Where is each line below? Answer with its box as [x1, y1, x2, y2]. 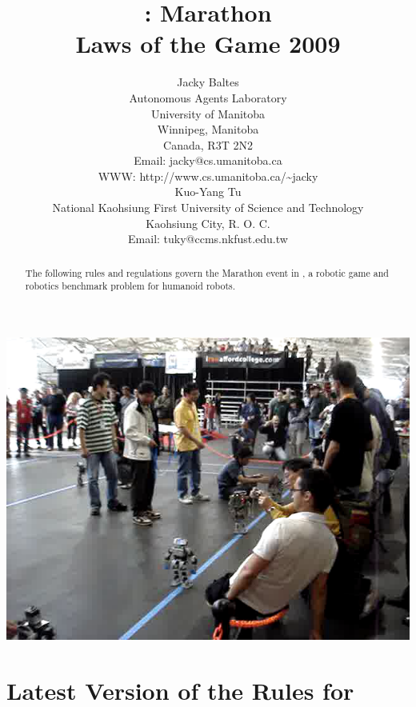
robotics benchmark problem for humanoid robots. [25, 279, 236, 293]
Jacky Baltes [177, 74, 239, 90]
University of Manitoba [150, 105, 266, 122]
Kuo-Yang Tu [174, 183, 242, 200]
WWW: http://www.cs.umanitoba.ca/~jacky [98, 167, 318, 184]
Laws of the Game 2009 [75, 27, 341, 60]
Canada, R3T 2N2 [163, 136, 253, 153]
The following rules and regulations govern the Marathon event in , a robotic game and [25, 266, 389, 279]
